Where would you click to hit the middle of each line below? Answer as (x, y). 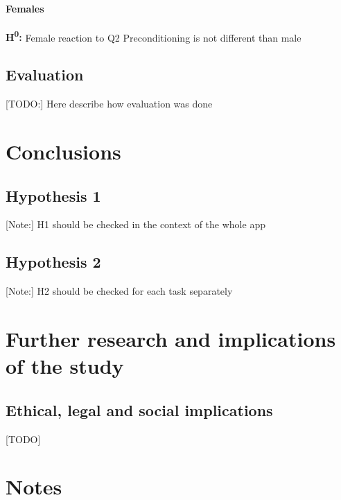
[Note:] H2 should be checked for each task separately (119, 291)
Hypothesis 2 (53, 262)
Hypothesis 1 (53, 195)
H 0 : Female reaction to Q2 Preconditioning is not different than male (154, 36)
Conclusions (63, 152)
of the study (65, 366)
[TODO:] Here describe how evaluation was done (109, 104)
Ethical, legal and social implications (139, 410)
